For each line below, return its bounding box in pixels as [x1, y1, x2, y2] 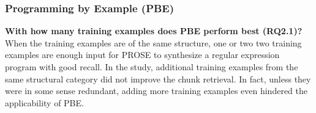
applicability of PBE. [5, 96, 84, 109]
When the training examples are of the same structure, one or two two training [5, 36, 302, 49]
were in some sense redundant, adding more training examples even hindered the [5, 84, 307, 97]
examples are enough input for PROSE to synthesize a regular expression [5, 48, 280, 61]
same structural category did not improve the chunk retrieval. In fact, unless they [5, 72, 311, 85]
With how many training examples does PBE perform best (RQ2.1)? [5, 24, 303, 37]
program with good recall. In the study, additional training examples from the [5, 60, 298, 73]
